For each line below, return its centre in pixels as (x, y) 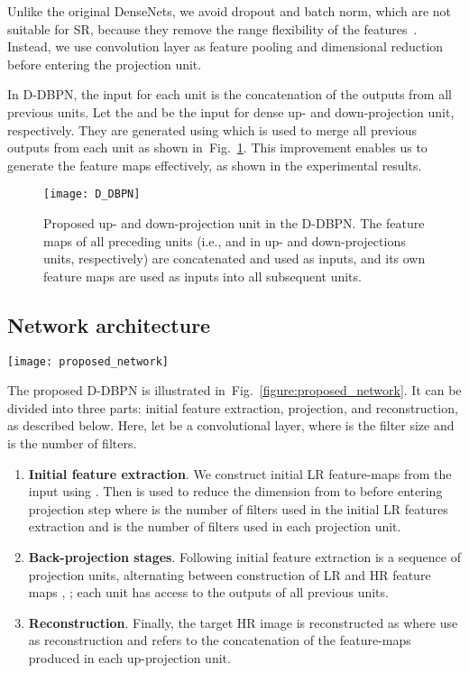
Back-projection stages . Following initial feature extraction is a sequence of (244, 556)
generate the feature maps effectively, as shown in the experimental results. (215, 165)
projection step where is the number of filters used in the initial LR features (238, 508)
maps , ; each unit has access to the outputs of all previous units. (208, 592)
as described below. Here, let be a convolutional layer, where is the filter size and (231, 425)
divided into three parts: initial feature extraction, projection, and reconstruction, (233, 407)
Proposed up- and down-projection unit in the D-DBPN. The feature (234, 223)
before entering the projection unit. (105, 64)
